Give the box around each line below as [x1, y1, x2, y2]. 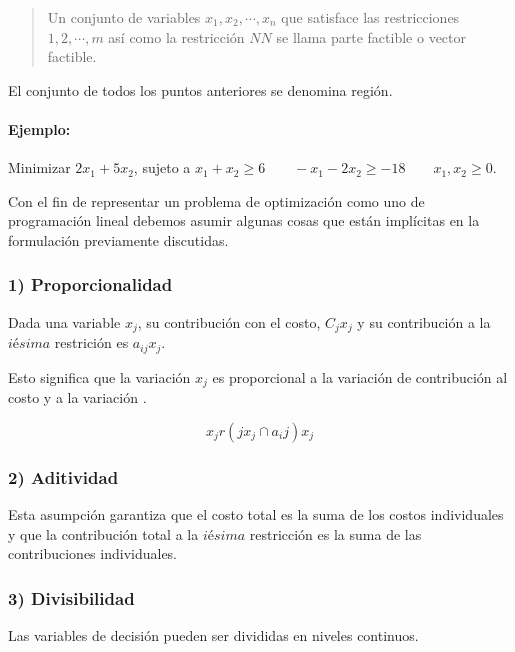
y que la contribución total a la [8, 523, 199, 544]
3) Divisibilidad [8, 585, 135, 610]
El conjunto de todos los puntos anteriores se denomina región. [8, 79, 393, 100]
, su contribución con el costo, [137, 311, 321, 332]
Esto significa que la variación [8, 366, 191, 387]
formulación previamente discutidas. [8, 229, 229, 250]
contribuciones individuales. [8, 543, 178, 564]
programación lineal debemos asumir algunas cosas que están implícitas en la [8, 210, 480, 231]
